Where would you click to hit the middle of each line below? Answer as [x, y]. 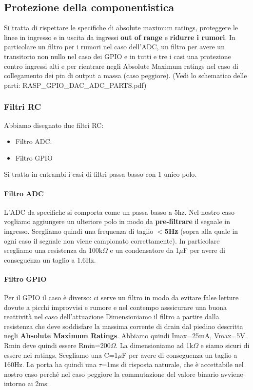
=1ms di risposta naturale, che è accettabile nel [173, 364]
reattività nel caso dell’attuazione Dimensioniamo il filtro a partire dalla [112, 317]
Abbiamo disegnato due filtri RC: [54, 125]
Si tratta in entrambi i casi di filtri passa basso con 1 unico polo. [100, 174]
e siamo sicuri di [225, 345]
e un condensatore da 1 [145, 250]
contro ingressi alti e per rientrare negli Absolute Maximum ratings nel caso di [121, 66]
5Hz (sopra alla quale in [201, 231]
